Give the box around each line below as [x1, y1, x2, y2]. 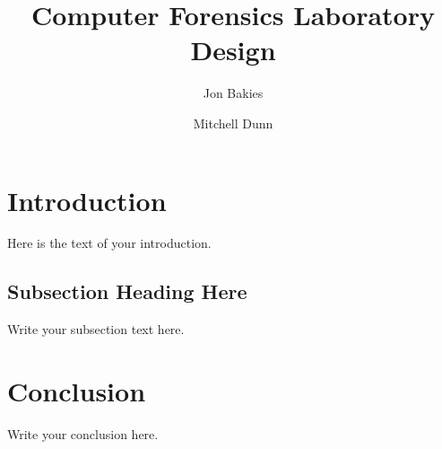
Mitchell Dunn [193, 113, 273, 132]
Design [190, 31, 276, 68]
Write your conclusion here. [7, 424, 159, 443]
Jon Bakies [203, 84, 264, 102]
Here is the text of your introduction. [7, 233, 212, 252]
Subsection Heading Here [7, 277, 247, 305]
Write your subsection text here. [7, 320, 185, 339]
